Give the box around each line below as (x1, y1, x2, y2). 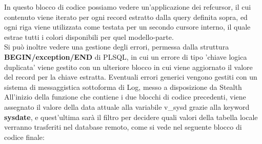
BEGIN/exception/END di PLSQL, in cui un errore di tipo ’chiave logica (4, 51, 247, 62)
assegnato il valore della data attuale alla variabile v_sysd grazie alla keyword (4, 101, 250, 112)
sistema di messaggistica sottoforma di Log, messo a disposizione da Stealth (4, 81, 242, 92)
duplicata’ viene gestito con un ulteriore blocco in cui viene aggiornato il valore (4, 61, 253, 72)
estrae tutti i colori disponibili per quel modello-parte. (4, 31, 174, 42)
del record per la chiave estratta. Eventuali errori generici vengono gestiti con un (4, 71, 257, 82)
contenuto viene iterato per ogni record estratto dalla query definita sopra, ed (4, 11, 248, 22)
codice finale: (4, 131, 45, 142)
